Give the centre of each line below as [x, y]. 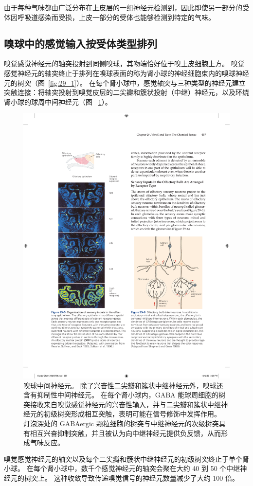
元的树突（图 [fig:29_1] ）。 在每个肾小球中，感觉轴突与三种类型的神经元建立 [125, 82]
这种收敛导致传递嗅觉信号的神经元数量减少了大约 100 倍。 [146, 478]
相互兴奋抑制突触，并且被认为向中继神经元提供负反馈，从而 [125, 433]
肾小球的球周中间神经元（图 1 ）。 [58, 101]
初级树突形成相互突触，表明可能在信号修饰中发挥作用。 [132, 414]
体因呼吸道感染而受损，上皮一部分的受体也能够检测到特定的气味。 [109, 17]
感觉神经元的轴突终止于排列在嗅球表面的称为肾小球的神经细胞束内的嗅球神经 [126, 73]
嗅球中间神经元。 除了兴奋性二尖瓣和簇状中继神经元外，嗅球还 [123, 385]
